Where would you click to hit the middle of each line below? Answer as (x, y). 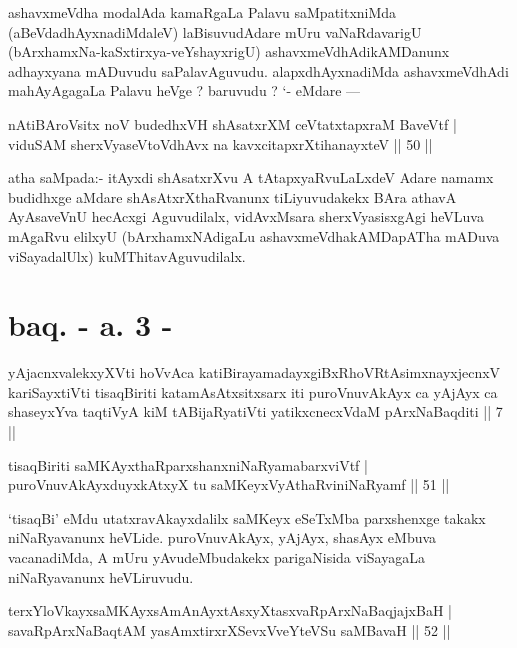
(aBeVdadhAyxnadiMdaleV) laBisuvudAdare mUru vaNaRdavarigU (215, 31)
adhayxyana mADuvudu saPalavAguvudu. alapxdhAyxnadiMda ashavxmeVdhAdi (258, 70)
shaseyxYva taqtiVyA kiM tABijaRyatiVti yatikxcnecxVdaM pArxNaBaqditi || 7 (255, 411)
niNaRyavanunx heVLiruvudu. (101, 576)
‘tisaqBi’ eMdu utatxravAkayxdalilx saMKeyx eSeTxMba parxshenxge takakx (247, 517)
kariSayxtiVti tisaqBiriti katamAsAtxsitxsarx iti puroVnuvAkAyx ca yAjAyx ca (253, 391)
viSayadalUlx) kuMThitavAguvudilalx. (127, 255)
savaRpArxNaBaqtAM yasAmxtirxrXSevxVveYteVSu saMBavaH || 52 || (229, 629)
